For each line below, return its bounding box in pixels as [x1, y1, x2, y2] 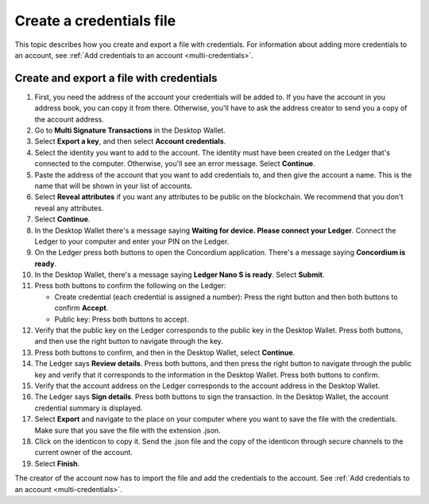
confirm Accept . [54, 303, 109, 313]
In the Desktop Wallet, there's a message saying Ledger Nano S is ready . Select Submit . [34, 270, 325, 279]
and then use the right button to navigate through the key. [34, 337, 224, 346]
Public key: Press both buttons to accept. [54, 314, 190, 324]
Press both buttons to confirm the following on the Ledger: [34, 281, 226, 290]
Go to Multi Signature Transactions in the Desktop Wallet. [34, 125, 226, 135]
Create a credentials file [14, 12, 176, 29]
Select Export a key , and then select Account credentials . [34, 137, 226, 146]
